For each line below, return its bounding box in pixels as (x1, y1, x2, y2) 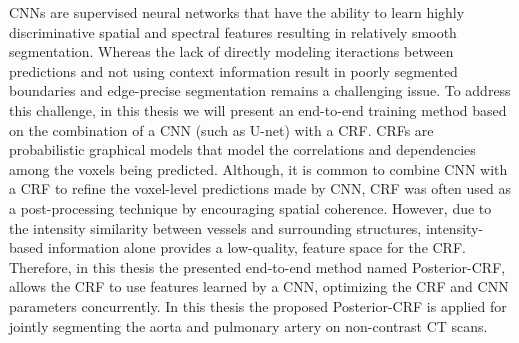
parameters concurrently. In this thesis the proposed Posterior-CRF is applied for (9, 295, 507, 316)
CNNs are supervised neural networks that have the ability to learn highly (9, 2, 465, 22)
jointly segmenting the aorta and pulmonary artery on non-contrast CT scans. (9, 315, 488, 336)
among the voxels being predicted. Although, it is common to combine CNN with (9, 158, 508, 179)
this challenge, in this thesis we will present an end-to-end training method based (9, 99, 507, 120)
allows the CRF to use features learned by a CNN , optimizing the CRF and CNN (9, 276, 509, 297)
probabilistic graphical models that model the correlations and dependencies (9, 139, 476, 160)
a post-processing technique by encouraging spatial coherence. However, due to (9, 197, 492, 218)
